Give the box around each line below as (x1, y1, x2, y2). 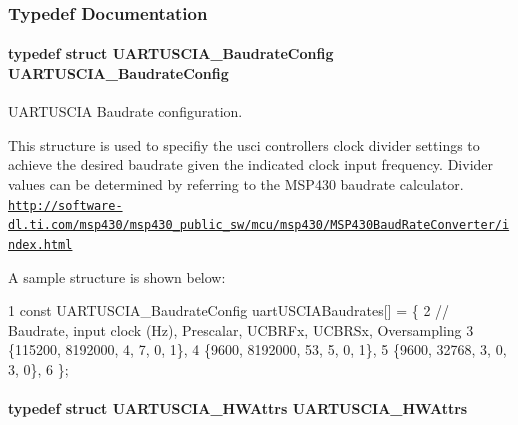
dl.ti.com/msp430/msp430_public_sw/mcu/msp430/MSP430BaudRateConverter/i (8, 218, 510, 233)
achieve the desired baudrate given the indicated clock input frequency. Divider (8, 154, 494, 175)
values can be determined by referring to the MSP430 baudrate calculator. (8, 174, 464, 195)
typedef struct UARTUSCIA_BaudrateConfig (8, 43, 334, 64)
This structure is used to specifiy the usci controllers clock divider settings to (8, 134, 480, 155)
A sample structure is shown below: (8, 266, 226, 287)
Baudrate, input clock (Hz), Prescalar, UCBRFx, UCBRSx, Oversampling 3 (8, 319, 474, 340)
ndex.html (8, 237, 73, 252)
